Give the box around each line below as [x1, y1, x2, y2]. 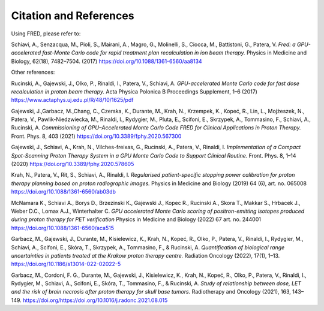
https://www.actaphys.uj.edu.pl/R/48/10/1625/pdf [11, 96, 134, 104]
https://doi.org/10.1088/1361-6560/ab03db [11, 188, 116, 195]
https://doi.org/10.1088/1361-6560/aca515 [11, 224, 114, 231]
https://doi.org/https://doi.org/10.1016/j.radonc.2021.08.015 [23, 297, 168, 304]
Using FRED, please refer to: [11, 30, 81, 37]
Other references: [11, 69, 55, 76]
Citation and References [11, 9, 134, 22]
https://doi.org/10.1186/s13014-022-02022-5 [11, 261, 121, 268]
